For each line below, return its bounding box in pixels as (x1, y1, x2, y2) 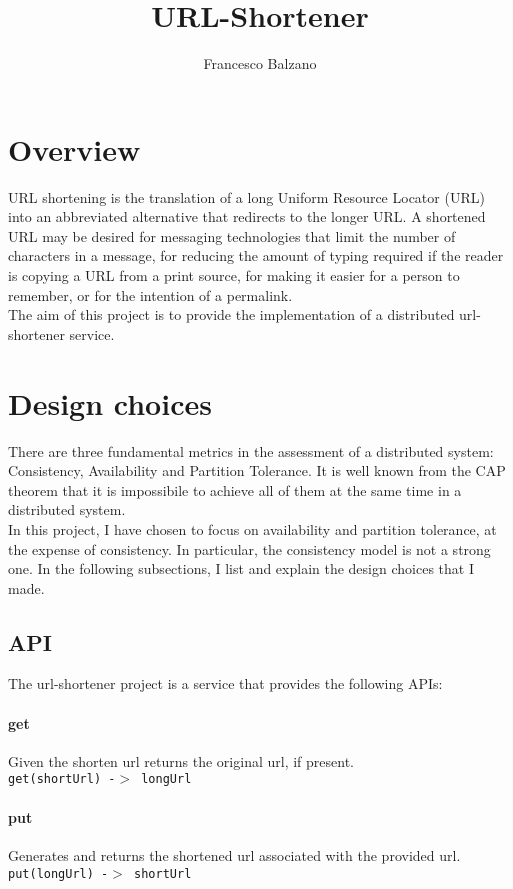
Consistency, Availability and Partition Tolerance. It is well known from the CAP (8, 460, 506, 481)
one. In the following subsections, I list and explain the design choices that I (8, 558, 474, 579)
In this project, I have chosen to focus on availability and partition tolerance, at (8, 518, 497, 539)
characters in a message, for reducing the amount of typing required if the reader (8, 245, 504, 266)
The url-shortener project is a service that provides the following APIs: (8, 673, 443, 694)
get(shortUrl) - (8, 772, 116, 787)
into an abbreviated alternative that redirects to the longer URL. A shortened (8, 206, 486, 227)
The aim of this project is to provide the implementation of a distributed (8, 304, 455, 325)
